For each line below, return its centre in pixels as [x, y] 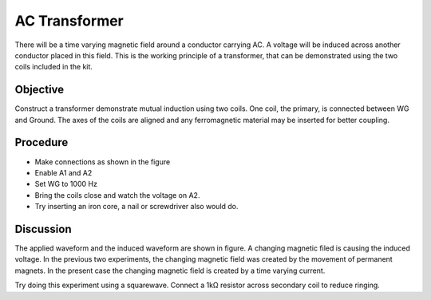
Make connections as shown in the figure [103, 162]
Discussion [43, 229]
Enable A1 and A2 [63, 172]
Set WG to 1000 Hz [66, 184]
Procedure [42, 142]
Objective [40, 90]
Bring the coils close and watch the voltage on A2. [117, 195]
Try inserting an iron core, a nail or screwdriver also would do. [136, 207]
